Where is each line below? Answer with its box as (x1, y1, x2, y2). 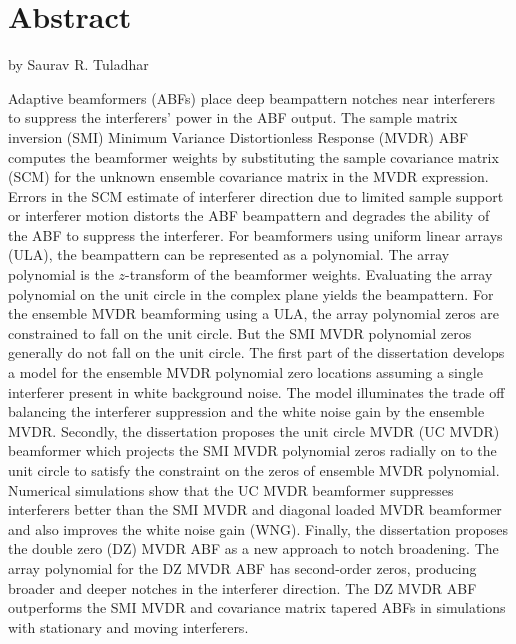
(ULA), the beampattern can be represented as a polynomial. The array (8, 244, 450, 265)
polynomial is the (8, 264, 114, 285)
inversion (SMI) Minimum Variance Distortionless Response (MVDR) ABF (8, 126, 469, 147)
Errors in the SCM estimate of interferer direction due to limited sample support (8, 185, 504, 206)
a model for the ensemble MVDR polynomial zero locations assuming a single (8, 362, 483, 383)
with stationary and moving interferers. (8, 616, 249, 637)
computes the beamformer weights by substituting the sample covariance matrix (8, 146, 499, 167)
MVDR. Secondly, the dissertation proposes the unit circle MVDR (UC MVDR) (8, 420, 500, 441)
